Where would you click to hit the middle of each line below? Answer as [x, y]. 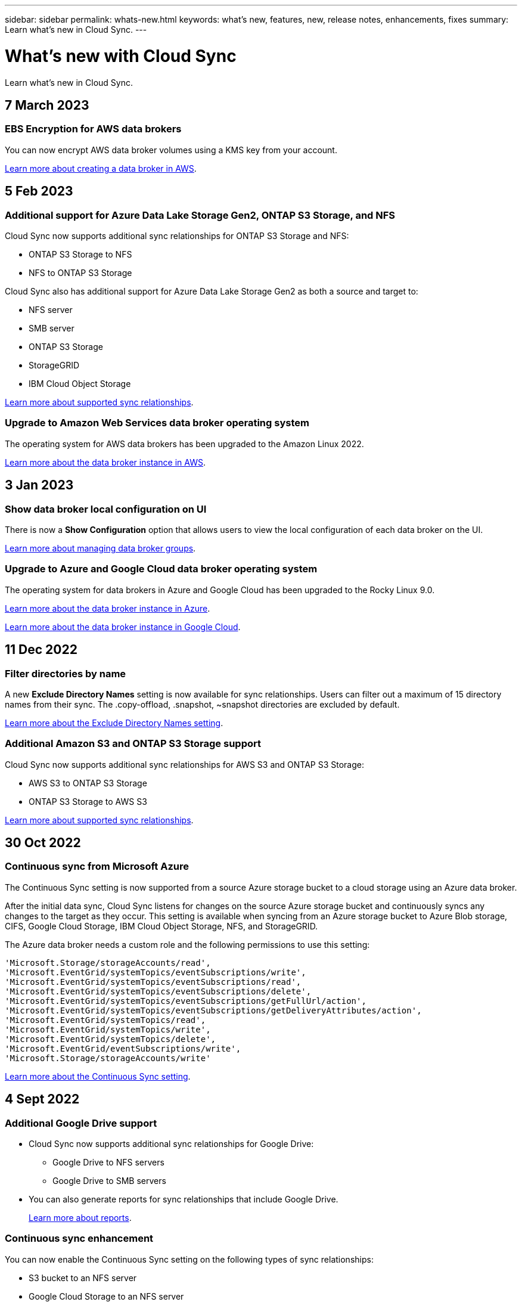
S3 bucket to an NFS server [83, 1278]
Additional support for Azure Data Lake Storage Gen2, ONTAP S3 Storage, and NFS [200, 215]
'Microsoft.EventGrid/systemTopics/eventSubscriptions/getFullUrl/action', [186, 1001]
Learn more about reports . [80, 1218]
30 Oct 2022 [43, 843]
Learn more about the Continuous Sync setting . [98, 1076]
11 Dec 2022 [41, 650]
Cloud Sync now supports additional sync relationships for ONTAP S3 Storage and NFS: [177, 235]
